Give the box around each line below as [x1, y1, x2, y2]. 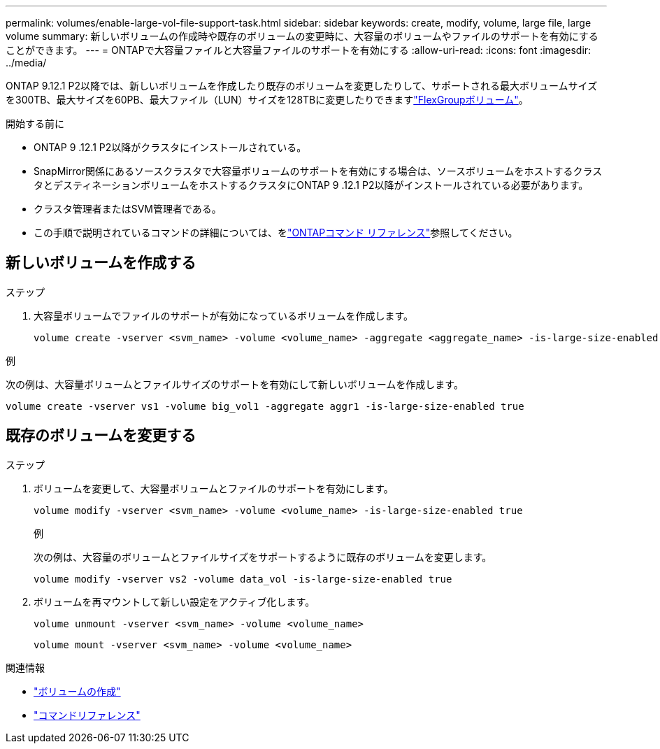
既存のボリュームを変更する [6, 427, 196, 445]
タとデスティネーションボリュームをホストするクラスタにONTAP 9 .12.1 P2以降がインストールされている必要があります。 [34, 179, 589, 191]
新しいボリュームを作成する [6, 254, 196, 272]
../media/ [6, 57, 47, 69]
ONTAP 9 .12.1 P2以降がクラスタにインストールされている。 [34, 141, 307, 153]
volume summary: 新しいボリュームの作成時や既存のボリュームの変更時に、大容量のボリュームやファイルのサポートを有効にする [6, 30, 598, 42]
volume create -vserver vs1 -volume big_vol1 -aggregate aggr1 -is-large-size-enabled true [6, 400, 524, 412]
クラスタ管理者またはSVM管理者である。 [34, 203, 222, 215]
